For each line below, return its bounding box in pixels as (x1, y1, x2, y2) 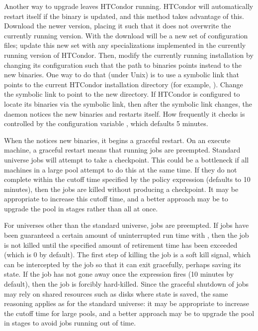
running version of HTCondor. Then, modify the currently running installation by (4, 49, 254, 60)
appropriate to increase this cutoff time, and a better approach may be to (4, 193, 228, 204)
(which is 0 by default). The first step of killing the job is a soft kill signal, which (4, 249, 251, 260)
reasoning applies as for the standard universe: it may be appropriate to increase (4, 298, 250, 309)
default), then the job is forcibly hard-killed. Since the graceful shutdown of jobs (4, 279, 249, 289)
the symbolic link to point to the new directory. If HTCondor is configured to (4, 89, 240, 99)
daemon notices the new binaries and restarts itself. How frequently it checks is (4, 108, 245, 119)
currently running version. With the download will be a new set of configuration (4, 30, 248, 40)
